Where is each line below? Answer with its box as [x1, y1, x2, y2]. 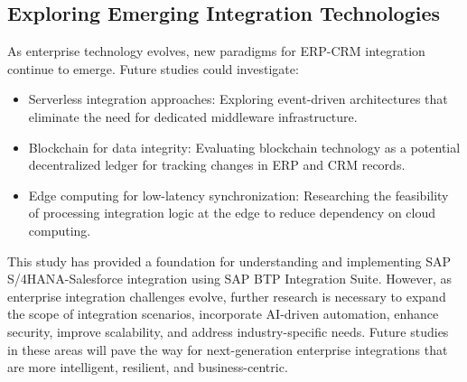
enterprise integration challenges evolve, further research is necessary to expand [7, 286, 446, 305]
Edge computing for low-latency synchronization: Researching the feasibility [28, 185, 449, 204]
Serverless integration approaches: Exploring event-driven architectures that [28, 89, 448, 108]
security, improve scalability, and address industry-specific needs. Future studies [7, 321, 449, 340]
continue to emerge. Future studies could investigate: [7, 59, 299, 78]
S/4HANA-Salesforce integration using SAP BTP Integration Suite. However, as [7, 269, 453, 288]
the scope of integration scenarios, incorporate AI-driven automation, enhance [7, 304, 439, 323]
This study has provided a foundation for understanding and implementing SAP [7, 251, 452, 270]
